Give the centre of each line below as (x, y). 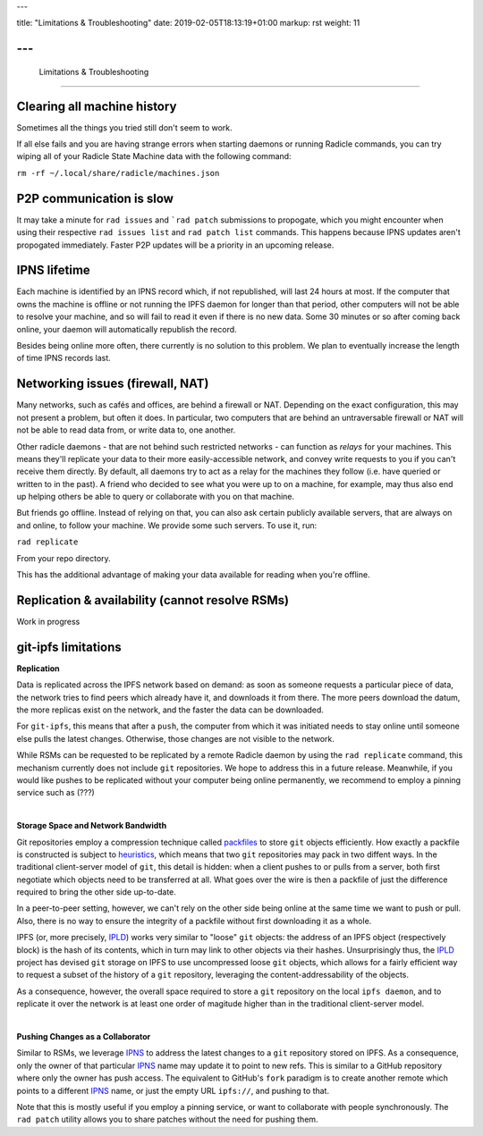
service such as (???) (56, 793)
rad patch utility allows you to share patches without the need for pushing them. (167, 1119)
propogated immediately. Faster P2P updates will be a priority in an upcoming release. (175, 245)
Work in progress (48, 621)
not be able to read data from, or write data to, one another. (126, 430)
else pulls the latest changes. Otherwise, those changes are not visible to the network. (175, 738)
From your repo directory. (64, 558)
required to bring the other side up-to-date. (96, 892)
